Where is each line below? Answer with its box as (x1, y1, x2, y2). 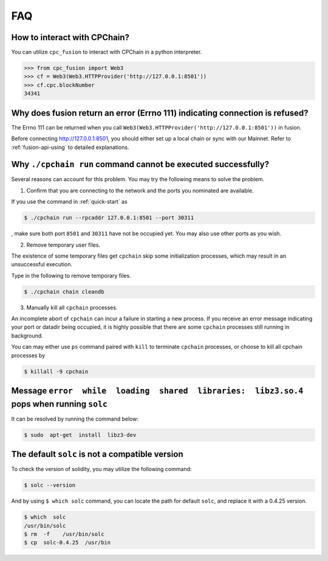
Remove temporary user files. (26, 241, 100, 249)
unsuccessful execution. (11, 261, 73, 268)
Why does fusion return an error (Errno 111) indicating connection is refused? (11, 108, 309, 118)
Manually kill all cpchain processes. (26, 304, 118, 311)
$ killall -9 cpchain (24, 368, 89, 375)
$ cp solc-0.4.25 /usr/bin (24, 539, 111, 546)
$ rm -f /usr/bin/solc (24, 531, 104, 537)
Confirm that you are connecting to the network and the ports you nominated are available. (26, 187, 254, 194)
